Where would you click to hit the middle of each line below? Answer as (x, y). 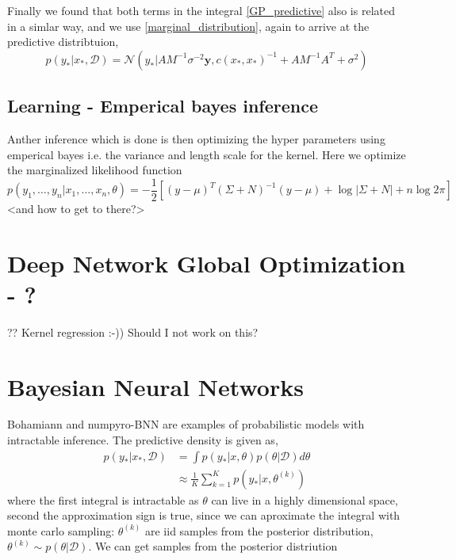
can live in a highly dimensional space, (305, 499)
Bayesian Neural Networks (155, 386)
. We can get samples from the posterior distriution (213, 546)
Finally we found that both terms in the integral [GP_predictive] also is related (201, 10)
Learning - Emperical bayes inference (163, 106)
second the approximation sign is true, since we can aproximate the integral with (204, 515)
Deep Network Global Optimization (207, 263)
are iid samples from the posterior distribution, (259, 530)
